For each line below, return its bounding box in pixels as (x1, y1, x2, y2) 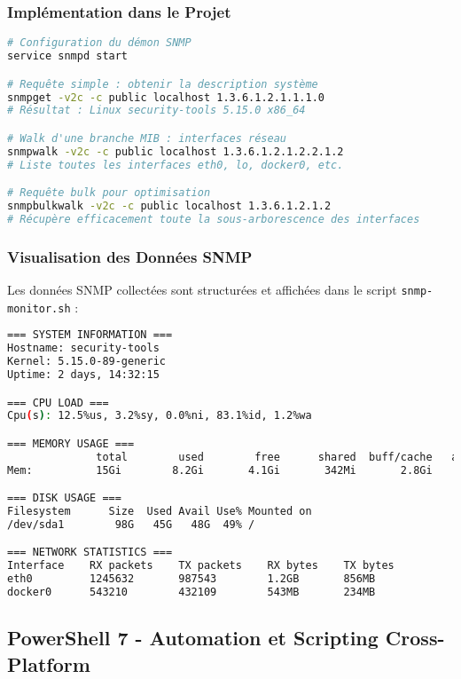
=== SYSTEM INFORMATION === (7, 328, 173, 342)
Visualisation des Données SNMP (7, 245, 253, 267)
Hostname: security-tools (7, 342, 160, 355)
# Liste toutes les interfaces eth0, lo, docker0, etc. (7, 158, 344, 171)
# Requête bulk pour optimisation (7, 186, 211, 200)
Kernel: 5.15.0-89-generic (7, 355, 166, 368)
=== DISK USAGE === (7, 492, 121, 505)
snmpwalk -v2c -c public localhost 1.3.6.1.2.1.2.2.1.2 (7, 145, 344, 158)
